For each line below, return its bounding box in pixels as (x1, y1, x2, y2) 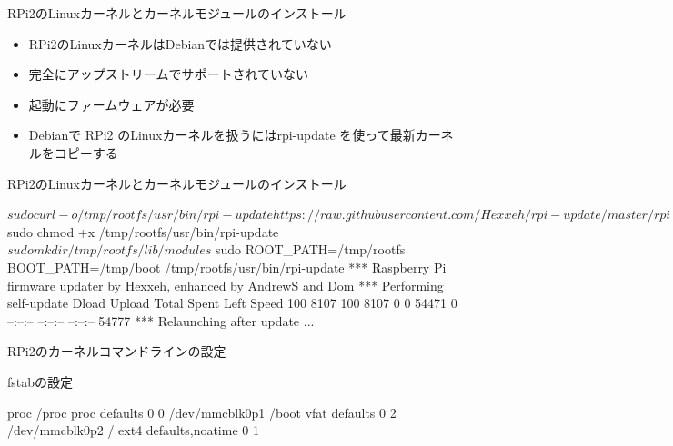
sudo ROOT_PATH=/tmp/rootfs (215, 240, 406, 259)
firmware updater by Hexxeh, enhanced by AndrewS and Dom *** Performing (7, 275, 444, 294)
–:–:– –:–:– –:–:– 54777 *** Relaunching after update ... (7, 311, 315, 330)
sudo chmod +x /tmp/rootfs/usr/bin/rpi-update (7, 222, 279, 241)
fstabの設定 (7, 372, 74, 391)
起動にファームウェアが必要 (28, 94, 195, 114)
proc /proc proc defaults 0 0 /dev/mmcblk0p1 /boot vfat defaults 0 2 (7, 402, 397, 421)
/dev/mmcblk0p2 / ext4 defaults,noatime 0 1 (7, 421, 259, 440)
